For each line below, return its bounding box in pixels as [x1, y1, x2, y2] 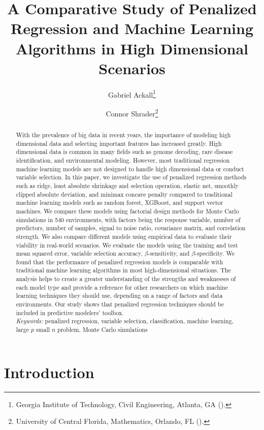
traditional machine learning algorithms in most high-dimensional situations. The [16, 266, 231, 274]
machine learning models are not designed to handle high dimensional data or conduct [16, 164, 244, 173]
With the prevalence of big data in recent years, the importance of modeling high [16, 130, 231, 139]
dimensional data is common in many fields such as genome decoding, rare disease [16, 147, 233, 156]
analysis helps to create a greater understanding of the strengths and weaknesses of [16, 274, 236, 283]
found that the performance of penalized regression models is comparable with [16, 257, 223, 266]
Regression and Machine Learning [11, 18, 253, 39]
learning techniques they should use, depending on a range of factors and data [16, 291, 223, 300]
